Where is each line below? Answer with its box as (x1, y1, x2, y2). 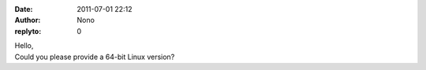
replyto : (14, 26, 42, 35)
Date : (14, 5, 33, 13)
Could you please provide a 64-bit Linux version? (14, 52, 175, 61)
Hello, (14, 41, 34, 50)
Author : (14, 16, 41, 25)
